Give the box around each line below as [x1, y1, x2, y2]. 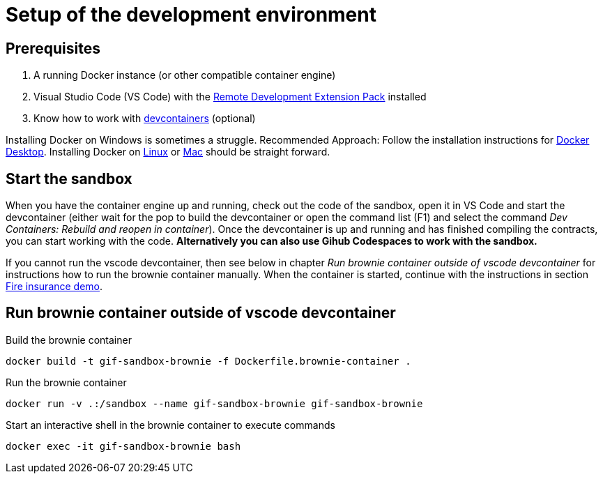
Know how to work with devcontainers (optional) [33, 112, 256, 125]
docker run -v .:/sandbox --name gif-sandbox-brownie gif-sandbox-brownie [6, 397, 423, 409]
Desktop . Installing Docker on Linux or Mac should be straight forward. [6, 146, 330, 158]
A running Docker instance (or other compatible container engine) [33, 69, 336, 82]
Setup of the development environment [6, 3, 376, 26]
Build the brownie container [6, 333, 132, 346]
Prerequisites [6, 39, 100, 57]
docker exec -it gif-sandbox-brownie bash [6, 440, 241, 452]
